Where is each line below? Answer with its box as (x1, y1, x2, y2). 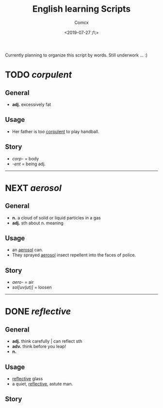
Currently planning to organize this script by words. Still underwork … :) (5, 52, 148, 58)
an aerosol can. (12, 247, 43, 253)
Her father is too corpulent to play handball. (12, 128, 99, 135)
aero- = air (12, 279, 34, 285)
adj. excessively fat (12, 101, 51, 107)
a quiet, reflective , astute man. (12, 381, 73, 387)
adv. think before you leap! (12, 344, 66, 350)
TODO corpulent (5, 69, 72, 80)
